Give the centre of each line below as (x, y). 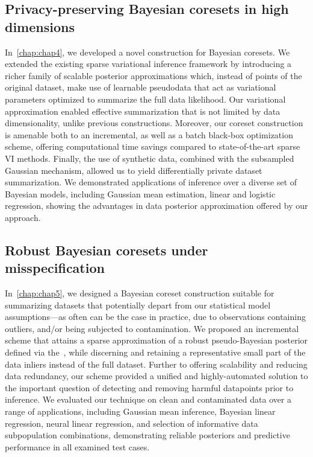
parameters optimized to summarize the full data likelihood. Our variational (145, 99)
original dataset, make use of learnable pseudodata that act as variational (141, 87)
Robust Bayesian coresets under (107, 250)
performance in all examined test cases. (77, 446)
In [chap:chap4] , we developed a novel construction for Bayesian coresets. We (147, 52)
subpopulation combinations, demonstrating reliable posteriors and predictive (147, 435)
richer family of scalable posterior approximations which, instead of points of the (153, 75)
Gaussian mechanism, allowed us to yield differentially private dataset (134, 170)
